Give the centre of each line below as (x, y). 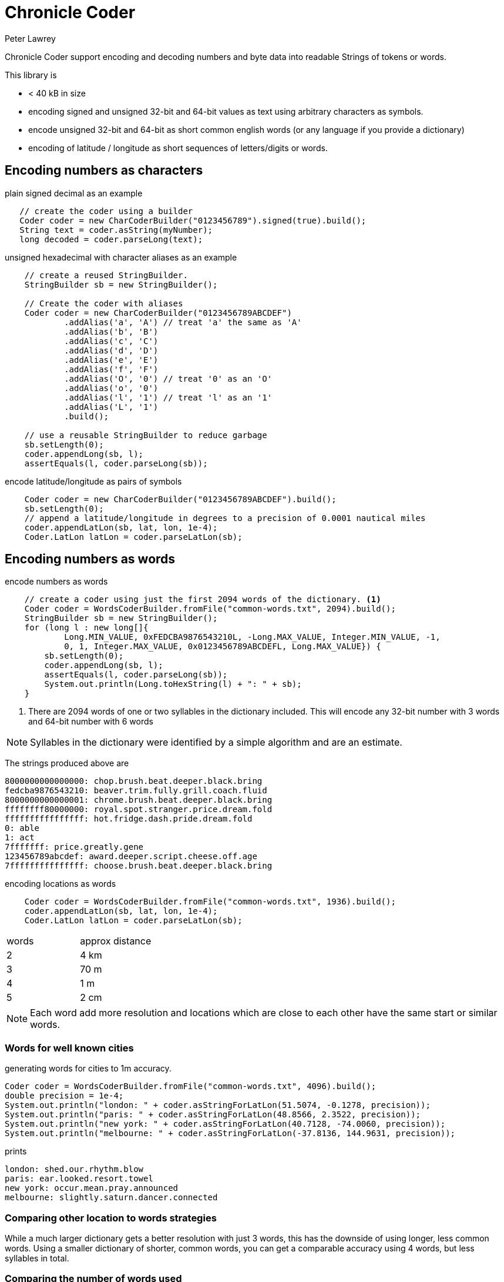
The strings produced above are (67, 763)
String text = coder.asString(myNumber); (116, 230)
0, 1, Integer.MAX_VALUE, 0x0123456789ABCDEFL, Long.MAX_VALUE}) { (223, 647)
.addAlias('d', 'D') (111, 350)
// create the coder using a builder (106, 211)
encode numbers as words (56, 582)
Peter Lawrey (30, 38)
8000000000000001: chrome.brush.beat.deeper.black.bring (139, 800)
